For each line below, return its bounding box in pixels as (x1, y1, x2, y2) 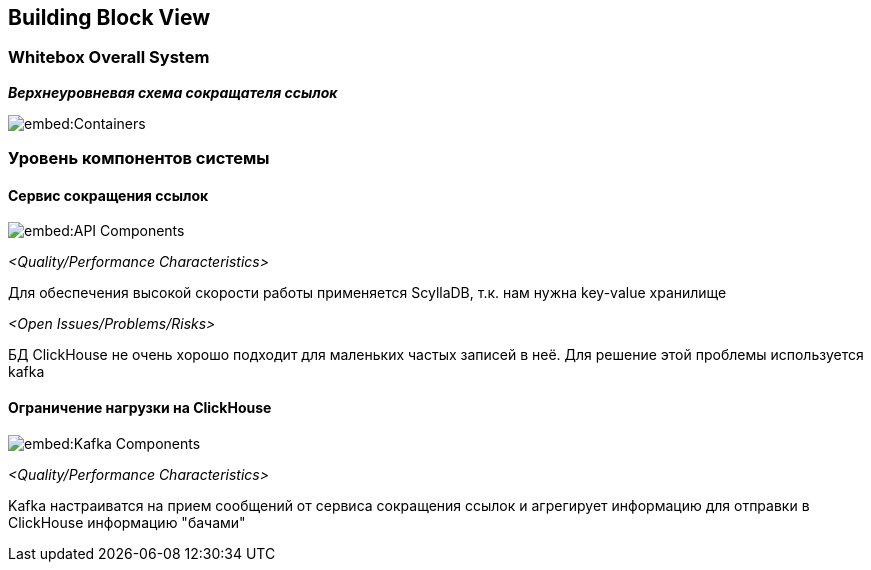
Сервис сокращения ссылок (8, 186, 209, 204)
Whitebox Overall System (8, 47, 210, 68)
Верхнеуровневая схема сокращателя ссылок (8, 83, 338, 101)
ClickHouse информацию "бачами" (8, 513, 246, 531)
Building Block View (8, 5, 211, 30)
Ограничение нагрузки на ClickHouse (8, 399, 272, 416)
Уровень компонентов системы (8, 148, 270, 169)
